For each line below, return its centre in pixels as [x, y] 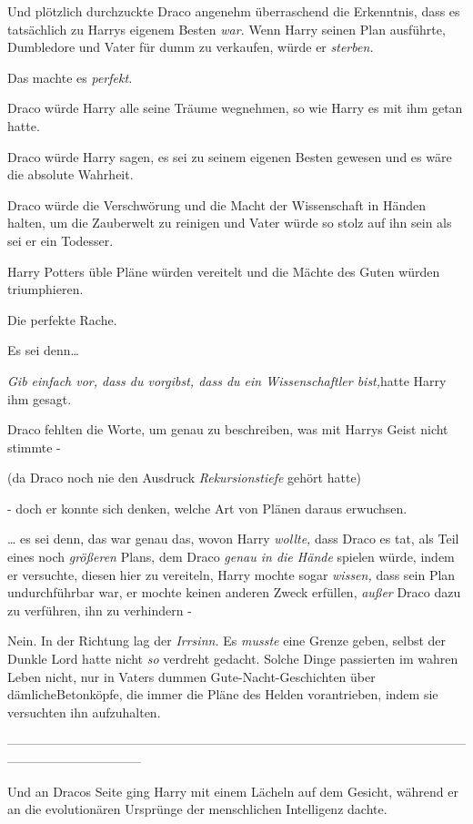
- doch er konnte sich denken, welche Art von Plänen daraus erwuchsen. [207, 508]
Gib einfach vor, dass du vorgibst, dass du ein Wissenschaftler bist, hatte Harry [227, 380]
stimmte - [34, 447]
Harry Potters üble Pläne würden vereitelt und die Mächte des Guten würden [224, 271]
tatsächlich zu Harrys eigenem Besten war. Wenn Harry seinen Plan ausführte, [226, 29]
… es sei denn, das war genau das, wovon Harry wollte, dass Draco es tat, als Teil [233, 539]
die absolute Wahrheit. [70, 174]
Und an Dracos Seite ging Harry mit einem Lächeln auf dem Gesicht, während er [233, 791]
